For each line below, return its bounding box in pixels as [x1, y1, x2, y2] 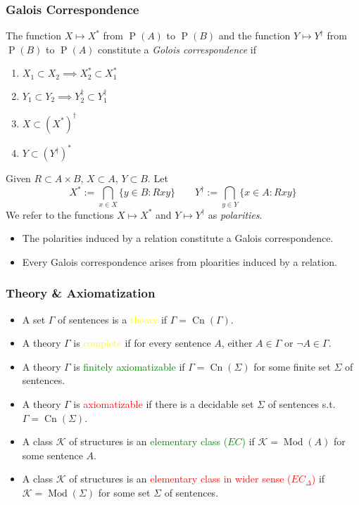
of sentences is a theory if [58, 312, 168, 326]
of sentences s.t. [267, 397, 336, 411]
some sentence [22, 447, 83, 462]
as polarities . [208, 207, 263, 222]
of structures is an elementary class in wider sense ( [69, 471, 291, 486]
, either [221, 335, 253, 350]
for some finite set [253, 359, 331, 373]
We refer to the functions [6, 207, 114, 222]
